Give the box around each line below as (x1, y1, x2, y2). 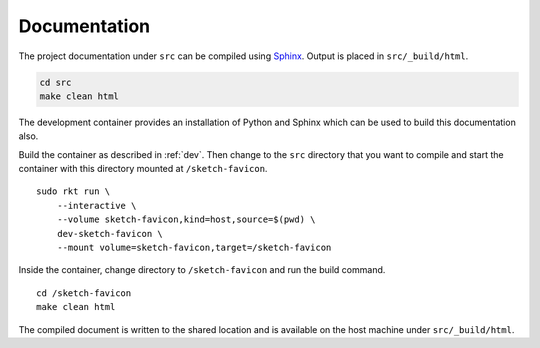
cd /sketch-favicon (36, 287, 132, 299)
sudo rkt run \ (36, 186, 111, 197)
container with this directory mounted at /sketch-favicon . (18, 163, 268, 175)
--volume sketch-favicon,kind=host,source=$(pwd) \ (56, 214, 316, 225)
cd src (39, 76, 72, 88)
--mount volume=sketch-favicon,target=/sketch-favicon (56, 242, 332, 254)
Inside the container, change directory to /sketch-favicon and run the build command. (18, 264, 386, 276)
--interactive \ (56, 200, 137, 211)
